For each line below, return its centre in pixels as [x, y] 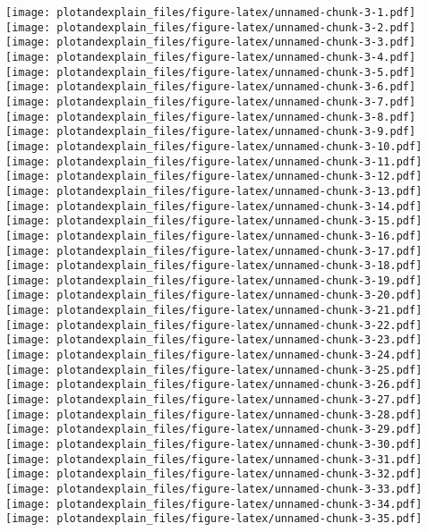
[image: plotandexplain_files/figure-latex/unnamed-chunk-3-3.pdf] [211, 42]
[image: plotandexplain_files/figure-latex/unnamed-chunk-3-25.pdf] [214, 370]
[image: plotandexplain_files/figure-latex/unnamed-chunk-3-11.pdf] [214, 161]
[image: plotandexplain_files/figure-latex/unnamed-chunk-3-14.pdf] [214, 206]
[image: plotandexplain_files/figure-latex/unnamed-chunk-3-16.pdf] [214, 236]
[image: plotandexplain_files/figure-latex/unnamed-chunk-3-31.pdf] [214, 459]
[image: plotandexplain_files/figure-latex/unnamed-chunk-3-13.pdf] [214, 191]
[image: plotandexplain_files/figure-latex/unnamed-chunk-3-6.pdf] [211, 87]
